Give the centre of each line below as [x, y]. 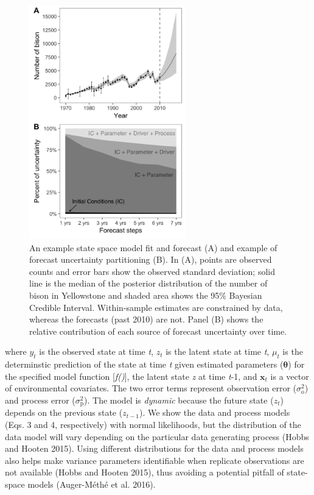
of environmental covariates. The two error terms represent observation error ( [151, 388]
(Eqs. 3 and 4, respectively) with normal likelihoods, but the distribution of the [153, 424]
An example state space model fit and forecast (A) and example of [153, 247]
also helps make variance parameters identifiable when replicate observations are [155, 460]
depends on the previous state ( [64, 412]
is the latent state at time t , [218, 351]
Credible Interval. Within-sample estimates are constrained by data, [156, 307]
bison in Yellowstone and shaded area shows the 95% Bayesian [146, 295]
